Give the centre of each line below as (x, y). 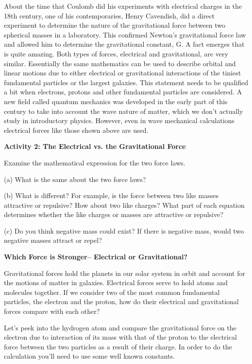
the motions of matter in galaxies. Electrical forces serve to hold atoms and (116, 282)
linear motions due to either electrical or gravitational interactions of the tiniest (123, 73)
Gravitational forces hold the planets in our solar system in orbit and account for (125, 273)
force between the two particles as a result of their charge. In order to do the (118, 346)
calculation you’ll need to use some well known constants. (89, 356)
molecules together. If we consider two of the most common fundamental (112, 292)
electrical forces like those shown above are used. (76, 130)
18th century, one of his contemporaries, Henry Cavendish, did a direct (109, 15)
